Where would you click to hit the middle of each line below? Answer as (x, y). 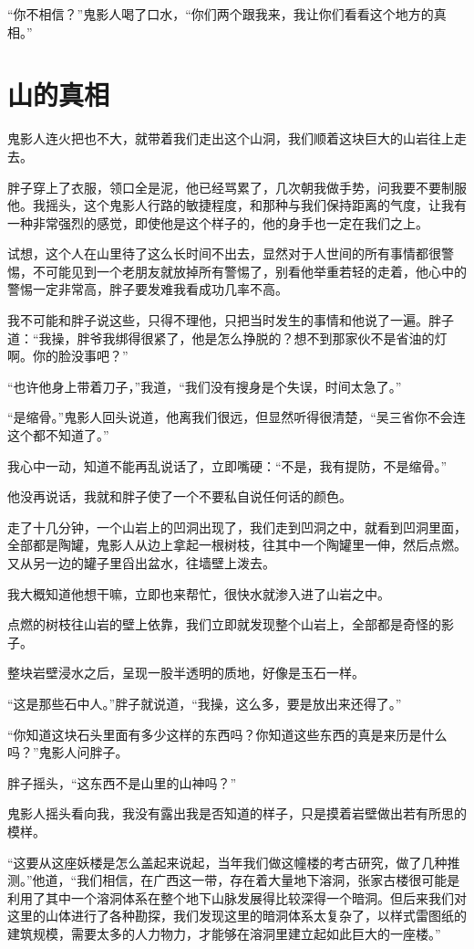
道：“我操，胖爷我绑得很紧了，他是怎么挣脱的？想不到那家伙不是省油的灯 (227, 337)
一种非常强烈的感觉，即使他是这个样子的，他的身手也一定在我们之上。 (218, 222)
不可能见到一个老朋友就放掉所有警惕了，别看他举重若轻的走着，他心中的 (249, 271)
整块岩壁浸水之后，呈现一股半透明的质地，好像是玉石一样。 (186, 673)
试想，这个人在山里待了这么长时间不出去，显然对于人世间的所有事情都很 (224, 253)
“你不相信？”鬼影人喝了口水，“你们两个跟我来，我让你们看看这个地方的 (221, 14)
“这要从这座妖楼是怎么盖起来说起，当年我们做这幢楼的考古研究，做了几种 (227, 862)
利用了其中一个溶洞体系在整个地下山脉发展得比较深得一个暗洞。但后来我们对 (237, 897)
